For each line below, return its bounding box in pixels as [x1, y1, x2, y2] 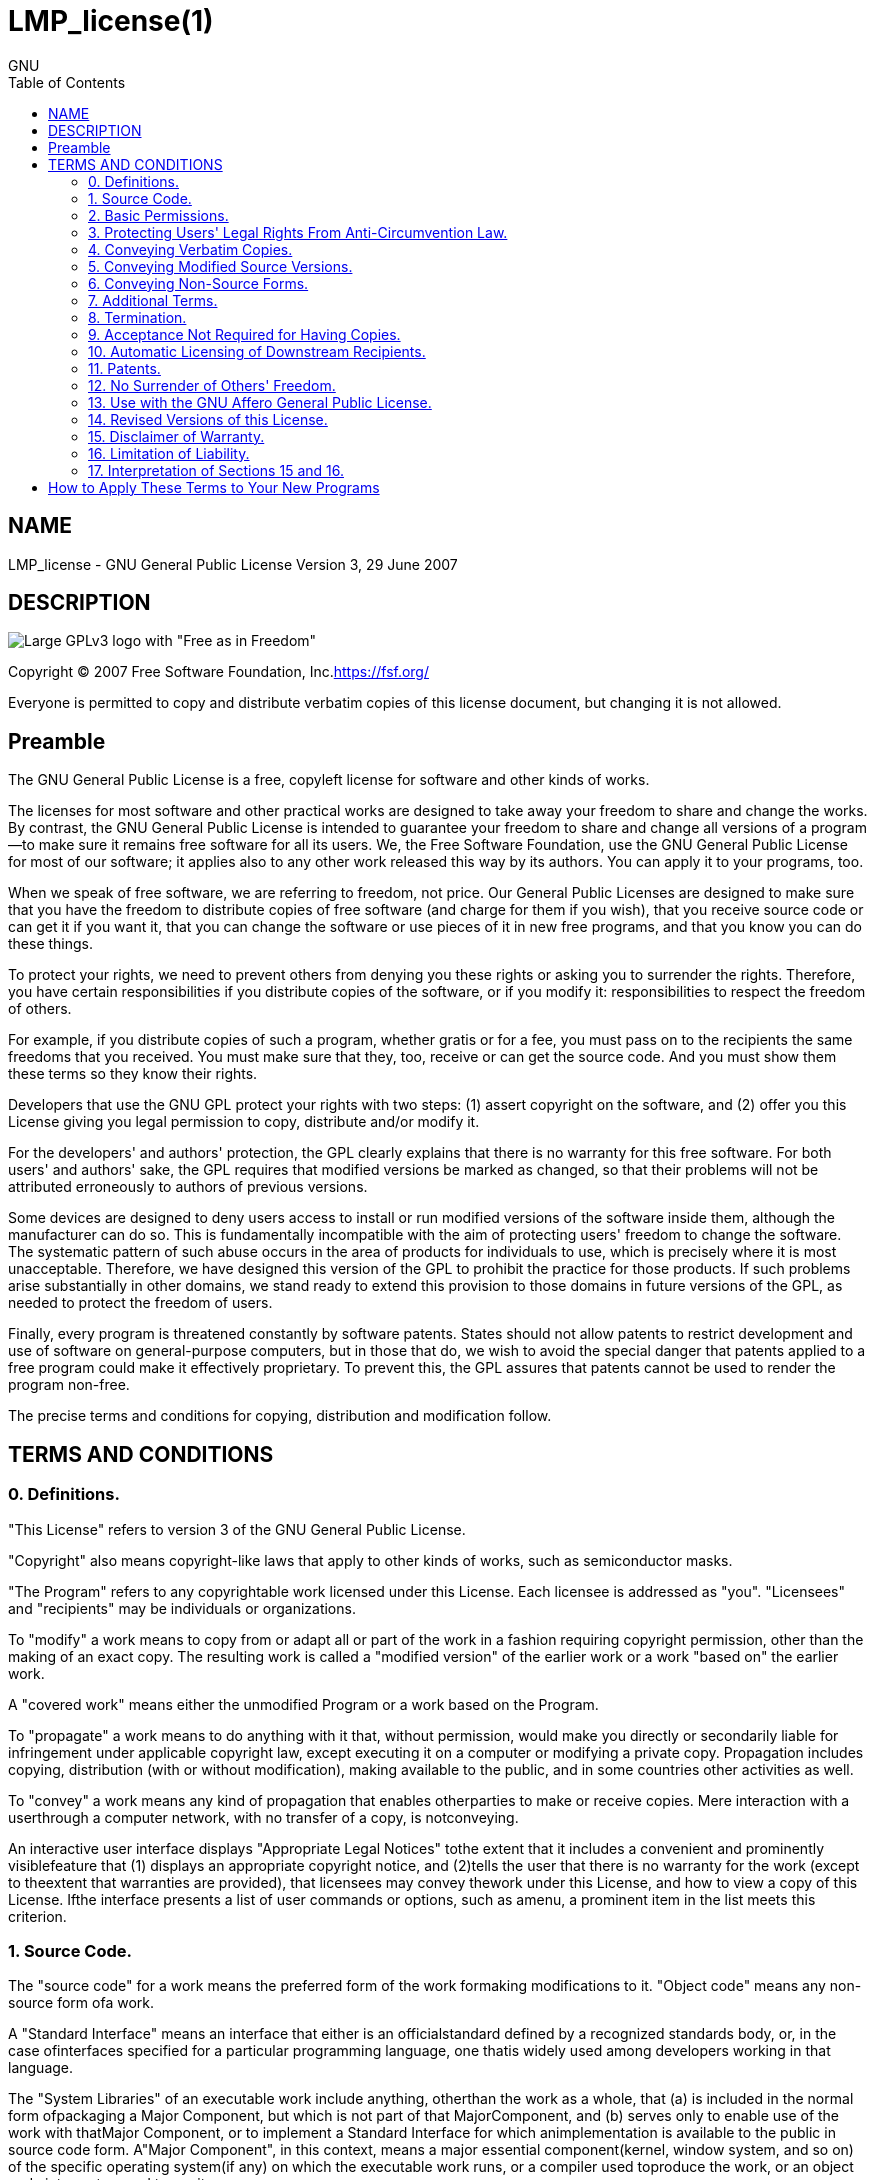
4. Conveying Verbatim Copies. [88, 240, 293, 258]
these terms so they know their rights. [8, 1065, 258, 1083]
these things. [8, 935, 94, 953]
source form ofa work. [8, 1994, 155, 2012]
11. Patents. [88, 359, 161, 377]
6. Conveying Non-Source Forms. [88, 274, 309, 292]
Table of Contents [8, 73, 126, 91]
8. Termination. [88, 308, 187, 326]
